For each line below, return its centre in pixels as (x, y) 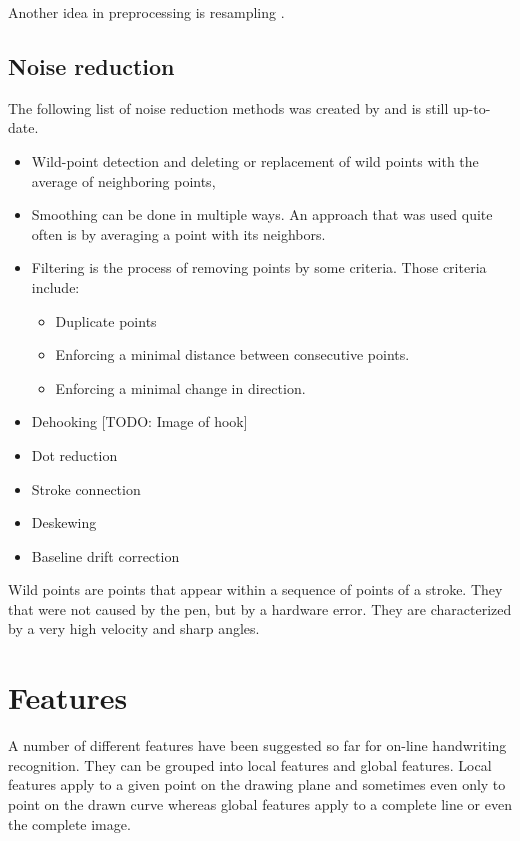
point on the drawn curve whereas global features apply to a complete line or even (260, 803)
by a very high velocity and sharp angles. (134, 628)
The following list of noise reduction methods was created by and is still (228, 107)
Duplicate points (106, 320)
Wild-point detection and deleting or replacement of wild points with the (255, 160)
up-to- (472, 107)
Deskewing (64, 522)
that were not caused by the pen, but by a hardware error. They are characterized (260, 608)
